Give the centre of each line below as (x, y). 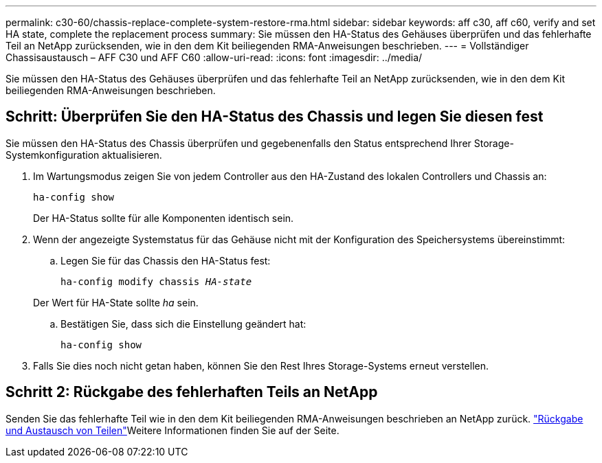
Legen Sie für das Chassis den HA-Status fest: (166, 260)
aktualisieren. (132, 155)
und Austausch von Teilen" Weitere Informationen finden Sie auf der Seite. (172, 430)
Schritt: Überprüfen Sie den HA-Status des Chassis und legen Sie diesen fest (275, 117)
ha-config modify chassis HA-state (156, 281)
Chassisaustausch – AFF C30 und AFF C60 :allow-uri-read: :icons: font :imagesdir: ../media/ (214, 57)
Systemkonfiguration (53, 155)
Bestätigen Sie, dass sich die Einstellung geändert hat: (183, 324)
